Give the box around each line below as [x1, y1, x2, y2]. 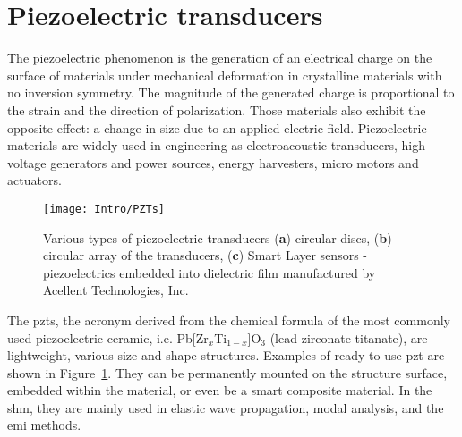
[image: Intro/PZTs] [43, 202, 166, 215]
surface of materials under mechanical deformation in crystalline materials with [7, 65, 442, 84]
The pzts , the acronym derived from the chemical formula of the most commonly [7, 310, 450, 329]
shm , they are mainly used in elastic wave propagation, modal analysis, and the [7, 398, 444, 416]
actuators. [7, 171, 62, 189]
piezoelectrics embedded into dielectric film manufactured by [43, 263, 376, 282]
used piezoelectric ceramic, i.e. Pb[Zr [7, 328, 209, 347]
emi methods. [7, 416, 81, 434]
